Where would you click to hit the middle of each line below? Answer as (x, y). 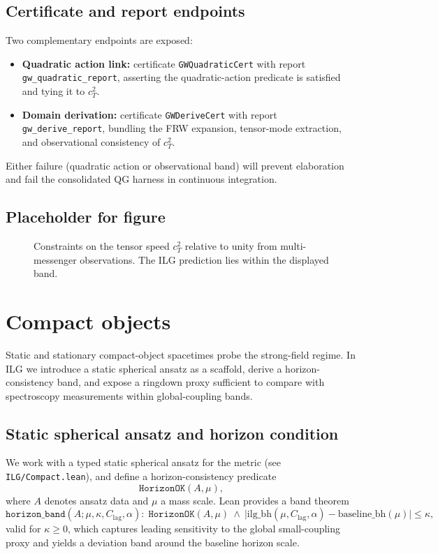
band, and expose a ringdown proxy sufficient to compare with (191, 382)
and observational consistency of (91, 142)
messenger (55, 259)
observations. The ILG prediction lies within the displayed (204, 259)
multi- (293, 246)
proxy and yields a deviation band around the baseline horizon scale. (153, 542)
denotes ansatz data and (96, 500)
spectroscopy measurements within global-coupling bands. (129, 395)
